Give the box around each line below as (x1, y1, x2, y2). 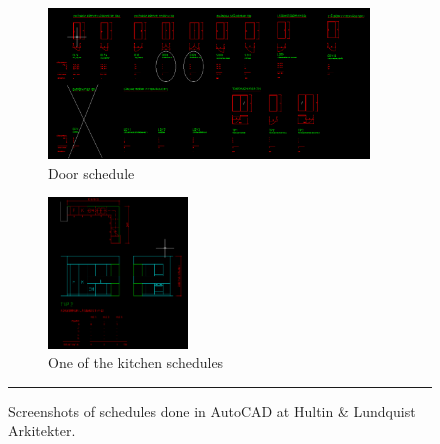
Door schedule (48, 162, 135, 183)
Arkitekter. (8, 420, 76, 441)
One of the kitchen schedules (48, 352, 224, 373)
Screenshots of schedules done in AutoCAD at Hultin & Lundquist (8, 400, 416, 421)
